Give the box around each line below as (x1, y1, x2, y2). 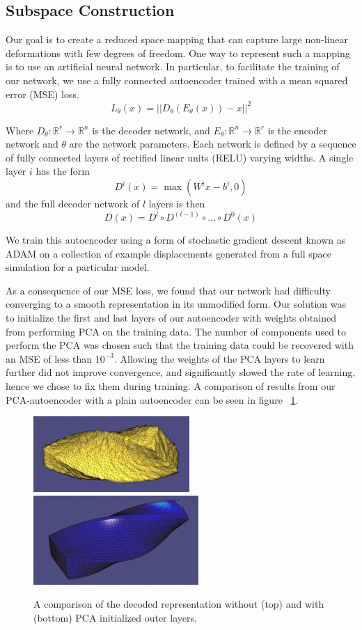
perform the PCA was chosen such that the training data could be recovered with (6, 338, 354, 352)
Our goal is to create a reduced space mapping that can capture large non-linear (6, 32, 348, 47)
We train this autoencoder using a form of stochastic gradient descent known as (6, 233, 346, 247)
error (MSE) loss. (6, 86, 79, 101)
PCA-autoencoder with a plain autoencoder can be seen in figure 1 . (6, 392, 299, 407)
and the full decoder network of (6, 196, 140, 211)
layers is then (148, 196, 205, 211)
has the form (36, 164, 90, 178)
